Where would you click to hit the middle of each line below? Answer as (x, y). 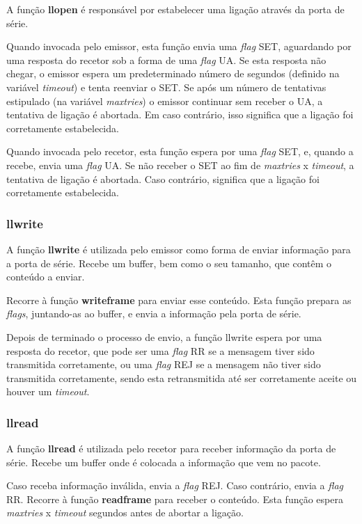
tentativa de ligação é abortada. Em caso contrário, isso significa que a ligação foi (180, 114)
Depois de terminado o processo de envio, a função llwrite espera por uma (164, 336)
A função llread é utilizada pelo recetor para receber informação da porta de (171, 448)
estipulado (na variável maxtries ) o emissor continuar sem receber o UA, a (165, 101)
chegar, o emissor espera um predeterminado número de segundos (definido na (173, 73)
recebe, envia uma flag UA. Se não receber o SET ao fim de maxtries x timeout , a (180, 165)
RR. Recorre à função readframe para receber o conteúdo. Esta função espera (175, 499)
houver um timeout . (48, 391)
